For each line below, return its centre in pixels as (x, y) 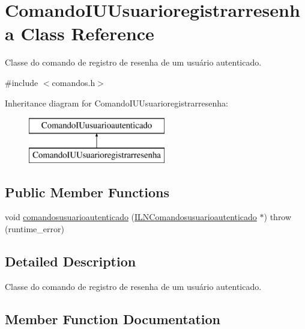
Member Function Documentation (113, 318)
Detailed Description (71, 261)
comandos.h (74, 82)
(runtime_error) (35, 229)
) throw (278, 217)
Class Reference (87, 33)
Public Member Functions (87, 192)
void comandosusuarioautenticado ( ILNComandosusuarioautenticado (131, 217)
